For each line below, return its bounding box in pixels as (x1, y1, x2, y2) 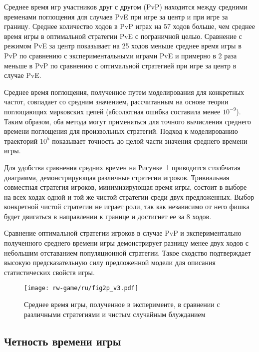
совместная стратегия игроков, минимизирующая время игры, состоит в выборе (4, 182, 247, 192)
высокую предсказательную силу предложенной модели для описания (4, 257, 216, 268)
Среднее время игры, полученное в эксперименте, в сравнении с (24, 299, 220, 310)
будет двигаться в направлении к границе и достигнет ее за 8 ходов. (4, 211, 212, 221)
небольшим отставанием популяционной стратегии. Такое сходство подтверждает (4, 247, 251, 258)
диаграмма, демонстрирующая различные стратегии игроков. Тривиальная (4, 172, 230, 182)
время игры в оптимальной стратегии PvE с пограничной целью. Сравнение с (4, 30, 242, 41)
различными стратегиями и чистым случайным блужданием (24, 309, 206, 319)
